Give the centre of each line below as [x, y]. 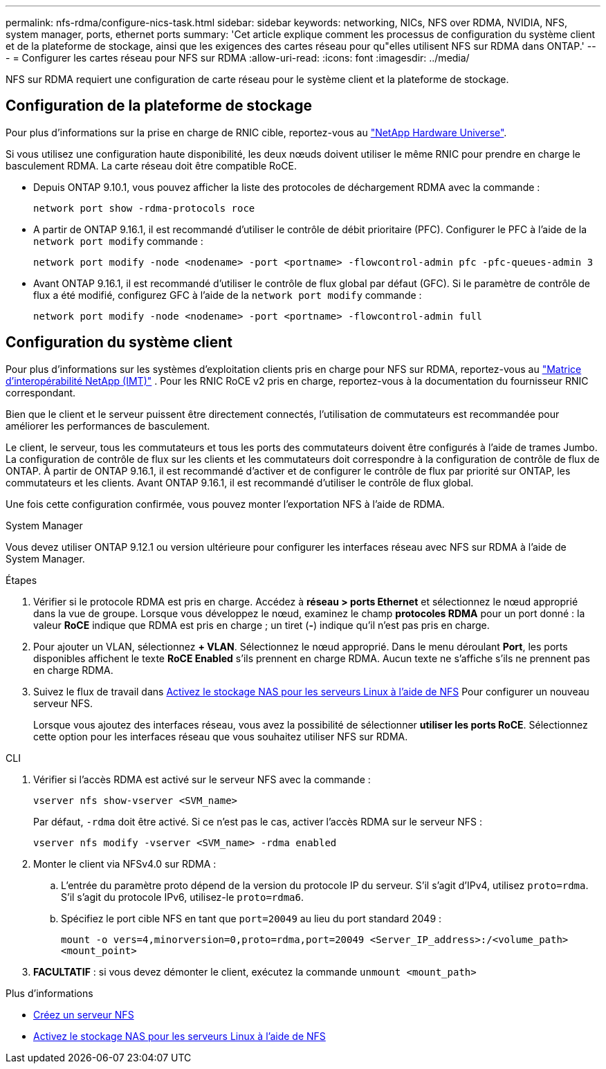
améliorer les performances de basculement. [108, 426]
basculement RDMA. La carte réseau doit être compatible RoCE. [151, 165]
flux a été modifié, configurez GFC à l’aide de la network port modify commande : [228, 295]
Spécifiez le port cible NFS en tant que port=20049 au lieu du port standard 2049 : [251, 918]
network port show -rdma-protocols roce [144, 208]
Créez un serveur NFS [84, 1014]
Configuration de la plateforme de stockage [159, 106]
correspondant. [41, 392]
